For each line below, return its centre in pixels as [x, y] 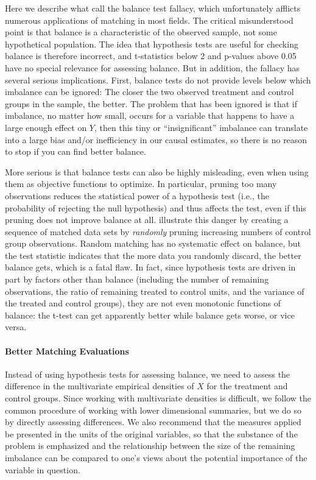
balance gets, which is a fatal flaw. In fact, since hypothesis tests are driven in [150, 267]
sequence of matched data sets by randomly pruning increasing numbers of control [158, 231]
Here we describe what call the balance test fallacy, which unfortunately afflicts [153, 8]
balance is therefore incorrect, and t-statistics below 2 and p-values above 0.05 [151, 56]
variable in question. [43, 469]
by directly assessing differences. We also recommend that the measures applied [153, 422]
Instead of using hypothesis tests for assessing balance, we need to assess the [148, 374]
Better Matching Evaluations [67, 351]
